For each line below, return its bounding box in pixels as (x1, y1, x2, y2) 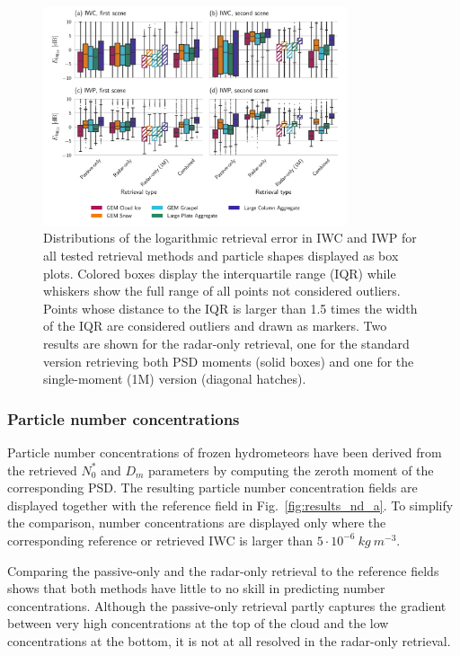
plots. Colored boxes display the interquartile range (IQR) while (43, 263, 396, 282)
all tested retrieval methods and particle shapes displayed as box (43, 245, 399, 264)
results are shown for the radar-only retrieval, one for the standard (43, 333, 410, 352)
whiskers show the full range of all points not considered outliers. (43, 281, 401, 300)
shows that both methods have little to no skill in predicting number (7, 579, 385, 598)
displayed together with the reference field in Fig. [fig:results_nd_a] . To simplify (7, 495, 454, 514)
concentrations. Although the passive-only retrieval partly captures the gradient (7, 596, 447, 615)
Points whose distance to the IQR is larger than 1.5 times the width (43, 298, 418, 317)
